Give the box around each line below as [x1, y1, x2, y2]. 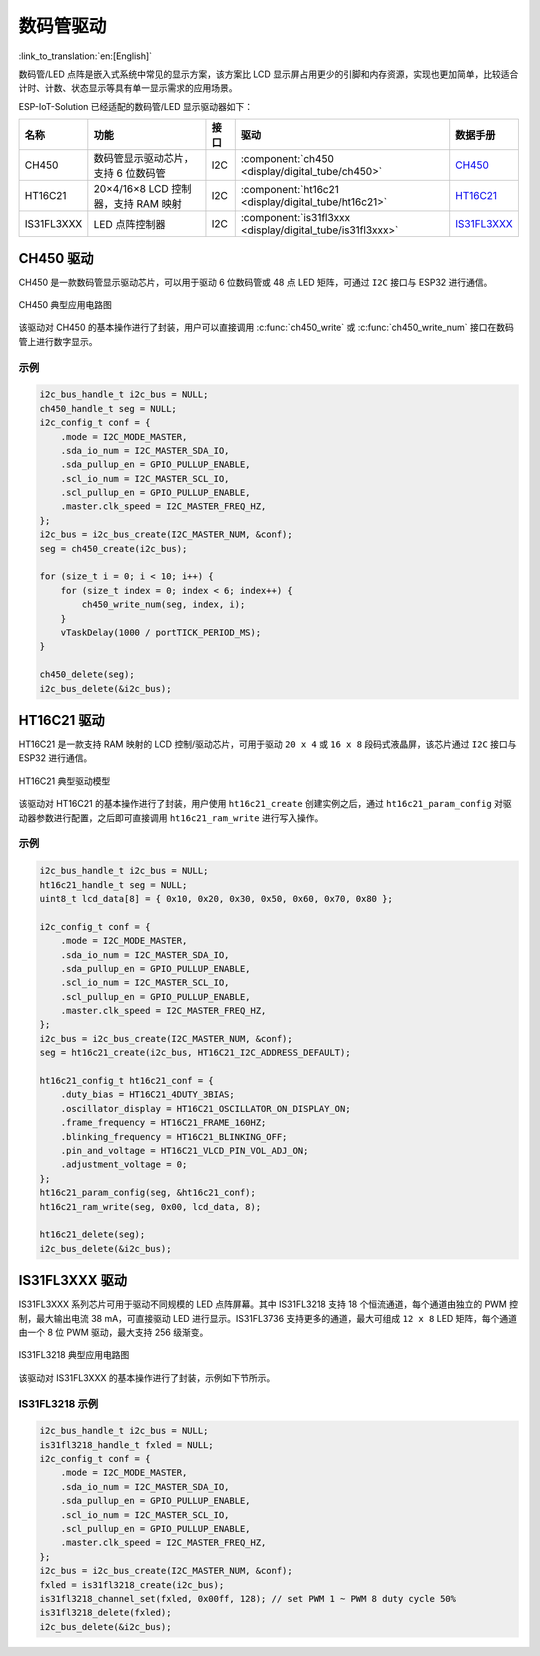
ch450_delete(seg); [39, 669, 135, 680]
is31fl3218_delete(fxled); [39, 1607, 172, 1619]
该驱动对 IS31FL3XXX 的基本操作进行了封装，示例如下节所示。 [18, 1371, 276, 1384]
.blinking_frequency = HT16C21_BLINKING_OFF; [60, 1131, 288, 1142]
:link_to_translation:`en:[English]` [18, 50, 153, 62]
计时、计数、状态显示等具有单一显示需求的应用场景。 [18, 82, 238, 94]
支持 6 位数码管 [93, 166, 166, 180]
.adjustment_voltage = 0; [60, 1159, 188, 1170]
